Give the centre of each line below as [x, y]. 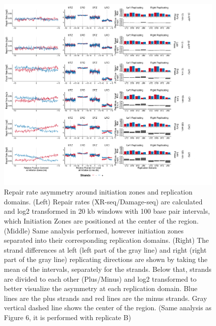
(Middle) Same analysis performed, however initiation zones [94, 230]
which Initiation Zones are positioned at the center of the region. [101, 221]
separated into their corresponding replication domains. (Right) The [107, 240]
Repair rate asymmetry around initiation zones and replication [98, 192]
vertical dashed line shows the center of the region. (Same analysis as [108, 308]
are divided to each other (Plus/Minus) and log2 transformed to [100, 278]
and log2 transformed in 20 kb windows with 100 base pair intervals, [107, 211]
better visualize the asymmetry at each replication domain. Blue [101, 288]
